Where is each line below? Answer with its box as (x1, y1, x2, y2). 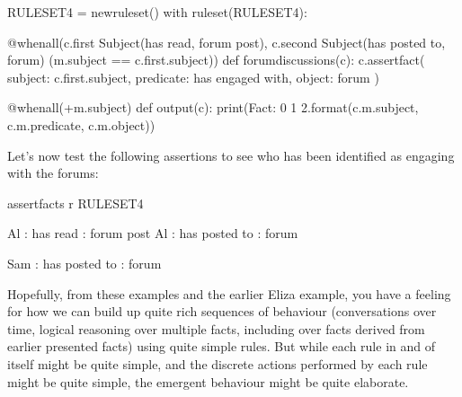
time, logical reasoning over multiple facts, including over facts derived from (7, 319, 425, 338)
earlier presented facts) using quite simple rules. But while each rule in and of (7, 337, 435, 356)
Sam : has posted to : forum (7, 253, 162, 272)
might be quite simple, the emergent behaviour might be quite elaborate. (7, 372, 409, 391)
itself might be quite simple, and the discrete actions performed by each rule (7, 354, 428, 373)
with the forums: (7, 163, 99, 182)
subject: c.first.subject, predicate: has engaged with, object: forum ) (7, 67, 379, 86)
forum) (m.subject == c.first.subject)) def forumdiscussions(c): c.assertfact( (7, 50, 425, 69)
